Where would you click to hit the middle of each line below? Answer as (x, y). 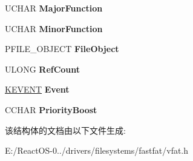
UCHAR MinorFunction (54, 28)
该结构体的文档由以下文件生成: (65, 130)
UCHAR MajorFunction (54, 8)
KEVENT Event (37, 89)
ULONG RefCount (43, 69)
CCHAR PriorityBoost (51, 109)
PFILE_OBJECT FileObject (62, 49)
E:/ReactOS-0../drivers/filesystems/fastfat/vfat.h (97, 150)
